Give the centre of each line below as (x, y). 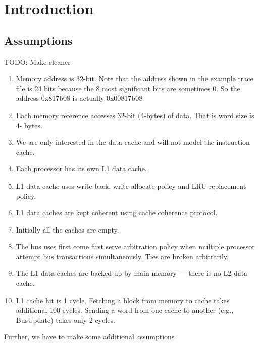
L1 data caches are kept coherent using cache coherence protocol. (117, 213)
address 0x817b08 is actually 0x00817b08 (79, 98)
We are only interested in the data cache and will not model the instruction (133, 142)
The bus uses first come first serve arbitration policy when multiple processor (135, 246)
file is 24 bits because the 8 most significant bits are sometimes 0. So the (128, 88)
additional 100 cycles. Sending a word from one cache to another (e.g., (125, 310)
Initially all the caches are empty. (67, 229)
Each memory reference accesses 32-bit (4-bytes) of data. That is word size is (135, 115)
